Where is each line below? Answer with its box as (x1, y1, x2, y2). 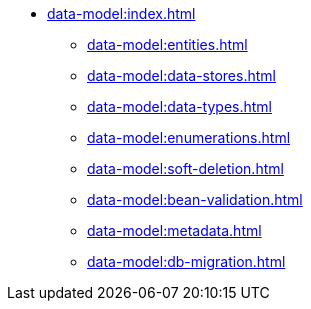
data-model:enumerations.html (87, 129, 291, 146)
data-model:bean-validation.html (87, 191, 303, 208)
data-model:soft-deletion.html (87, 160, 284, 177)
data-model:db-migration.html (87, 253, 286, 270)
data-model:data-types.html (87, 98, 272, 115)
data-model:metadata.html (87, 222, 262, 239)
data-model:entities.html (87, 36, 248, 53)
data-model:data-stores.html (87, 67, 276, 84)
